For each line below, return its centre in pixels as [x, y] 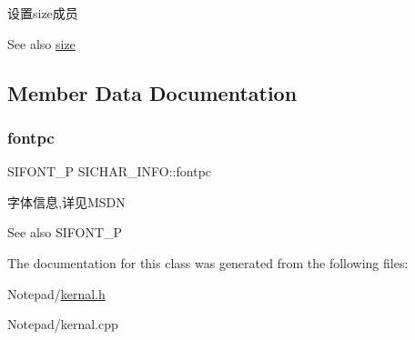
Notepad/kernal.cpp [63, 324]
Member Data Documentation [152, 92]
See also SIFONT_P [65, 232]
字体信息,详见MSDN [66, 201]
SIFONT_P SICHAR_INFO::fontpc [110, 171]
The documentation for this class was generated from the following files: [208, 262]
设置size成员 [43, 13]
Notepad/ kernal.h [56, 293]
